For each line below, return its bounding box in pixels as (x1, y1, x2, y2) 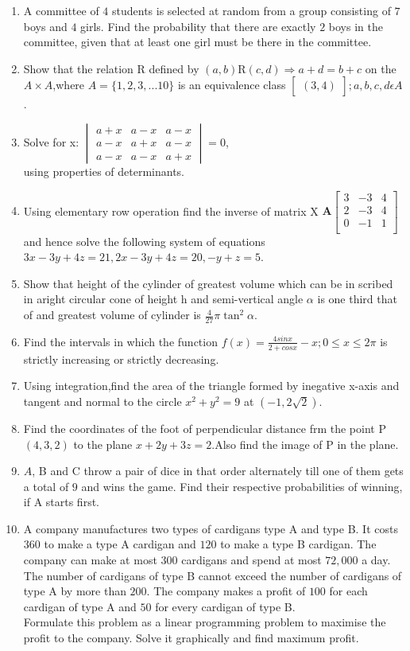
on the (365, 60, 396, 76)
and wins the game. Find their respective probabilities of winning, (81, 478, 403, 494)
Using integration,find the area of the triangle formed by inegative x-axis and (23, 377, 400, 394)
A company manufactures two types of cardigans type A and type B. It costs (23, 520, 398, 536)
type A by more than (23, 583, 126, 599)
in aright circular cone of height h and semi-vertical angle (23, 290, 304, 307)
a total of (23, 478, 69, 494)
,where (52, 76, 85, 93)
